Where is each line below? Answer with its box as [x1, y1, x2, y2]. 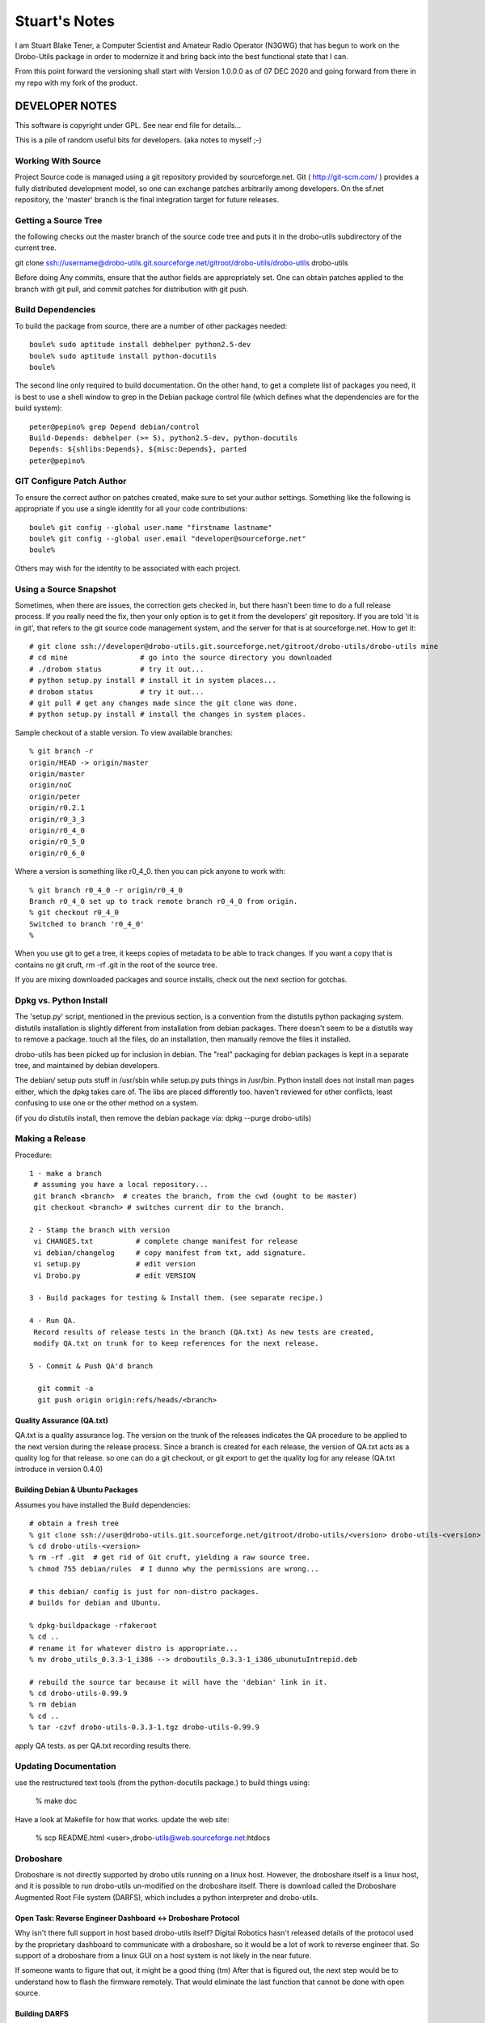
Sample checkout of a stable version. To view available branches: [15, 727, 234, 737]
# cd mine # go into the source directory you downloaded [29, 653, 332, 663]
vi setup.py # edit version [33, 1259, 196, 1269]
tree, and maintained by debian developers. [15, 1060, 160, 1070]
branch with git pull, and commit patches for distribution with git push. [15, 284, 249, 294]
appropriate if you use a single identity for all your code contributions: [15, 504, 248, 514]
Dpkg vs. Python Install [15, 995, 108, 1007]
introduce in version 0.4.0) [15, 1465, 103, 1474]
